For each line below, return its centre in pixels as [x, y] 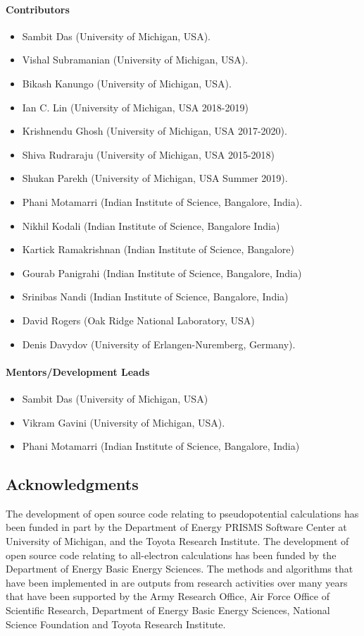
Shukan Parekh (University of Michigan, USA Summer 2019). [155, 178]
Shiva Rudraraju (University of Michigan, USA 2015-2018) [149, 154]
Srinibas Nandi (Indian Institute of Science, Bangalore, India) [155, 296]
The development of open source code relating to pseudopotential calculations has [182, 513]
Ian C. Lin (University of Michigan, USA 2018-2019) [135, 107]
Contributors [38, 9]
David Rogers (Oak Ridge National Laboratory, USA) [138, 320]
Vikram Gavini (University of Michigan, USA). [124, 422]
